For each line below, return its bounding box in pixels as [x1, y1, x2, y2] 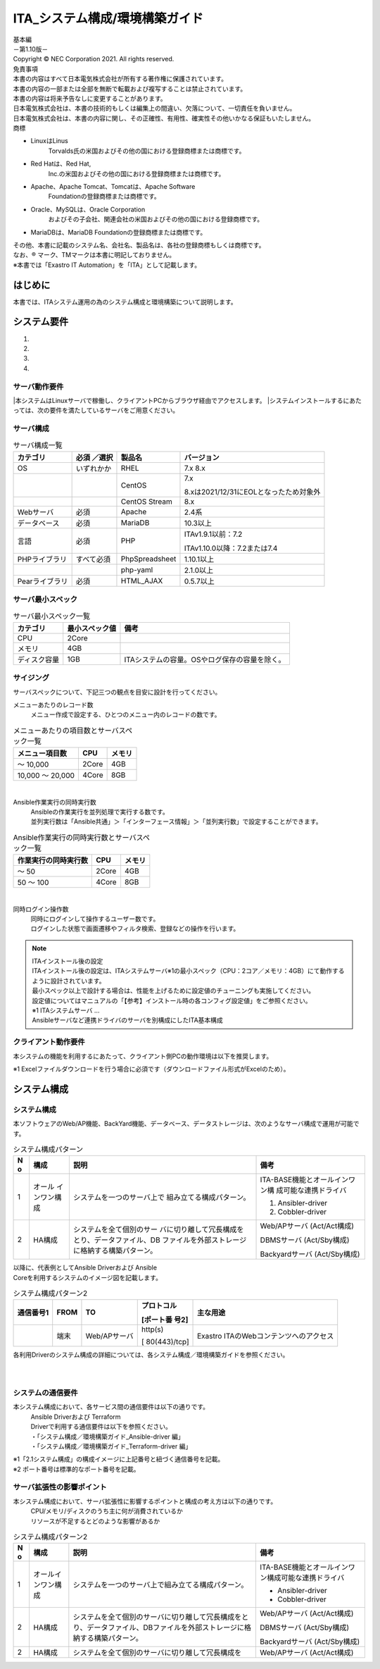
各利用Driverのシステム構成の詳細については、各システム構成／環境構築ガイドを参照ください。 [13, 1351, 289, 1359]
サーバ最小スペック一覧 [13, 611, 91, 621]
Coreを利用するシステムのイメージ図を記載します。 [13, 1273, 162, 1282]
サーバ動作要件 [13, 381, 64, 391]
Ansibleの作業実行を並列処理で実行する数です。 [30, 807, 169, 816]
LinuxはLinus [30, 137, 68, 145]
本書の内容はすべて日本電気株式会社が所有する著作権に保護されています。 [13, 75, 228, 83]
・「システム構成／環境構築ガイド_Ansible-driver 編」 [30, 1432, 184, 1441]
